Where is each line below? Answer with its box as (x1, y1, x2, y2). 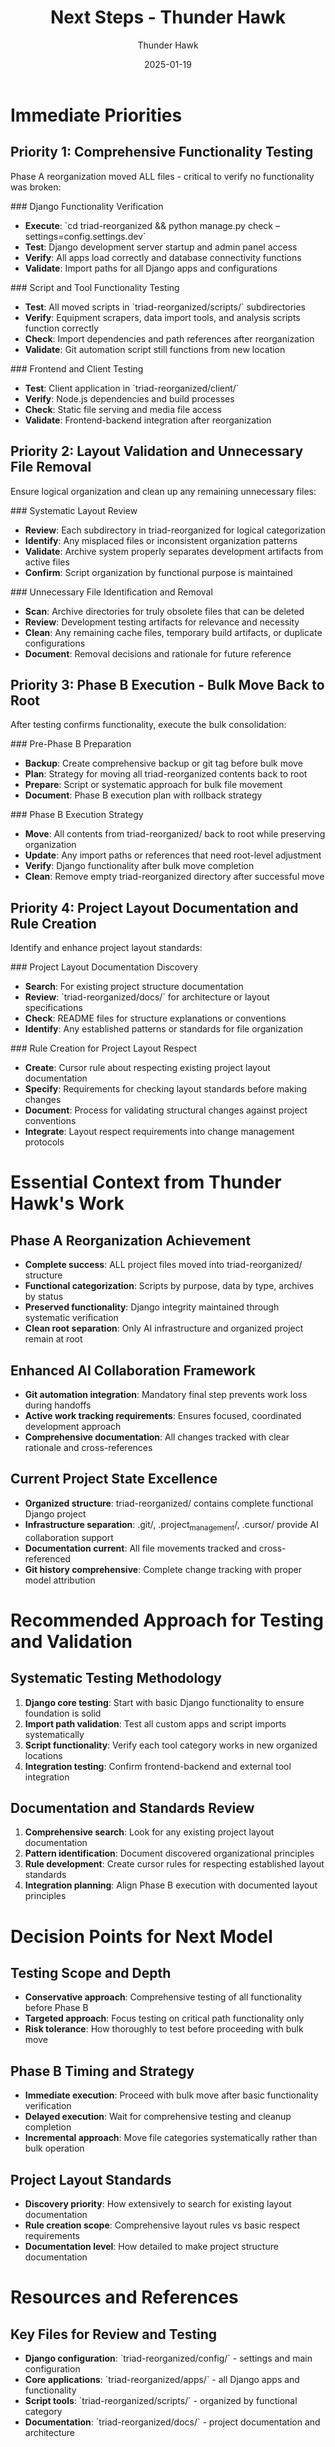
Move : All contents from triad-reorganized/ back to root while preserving (24, 828, 326, 840)
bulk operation (24, 2142, 85, 2155)
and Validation (10, 1630, 133, 1653)
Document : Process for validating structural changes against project (24, 1104, 308, 1116)
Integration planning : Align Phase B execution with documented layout (24, 1879, 318, 1891)
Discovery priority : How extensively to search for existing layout (24, 2198, 292, 2210)
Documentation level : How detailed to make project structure (24, 2241, 279, 2253)
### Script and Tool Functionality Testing (10, 281, 180, 293)
